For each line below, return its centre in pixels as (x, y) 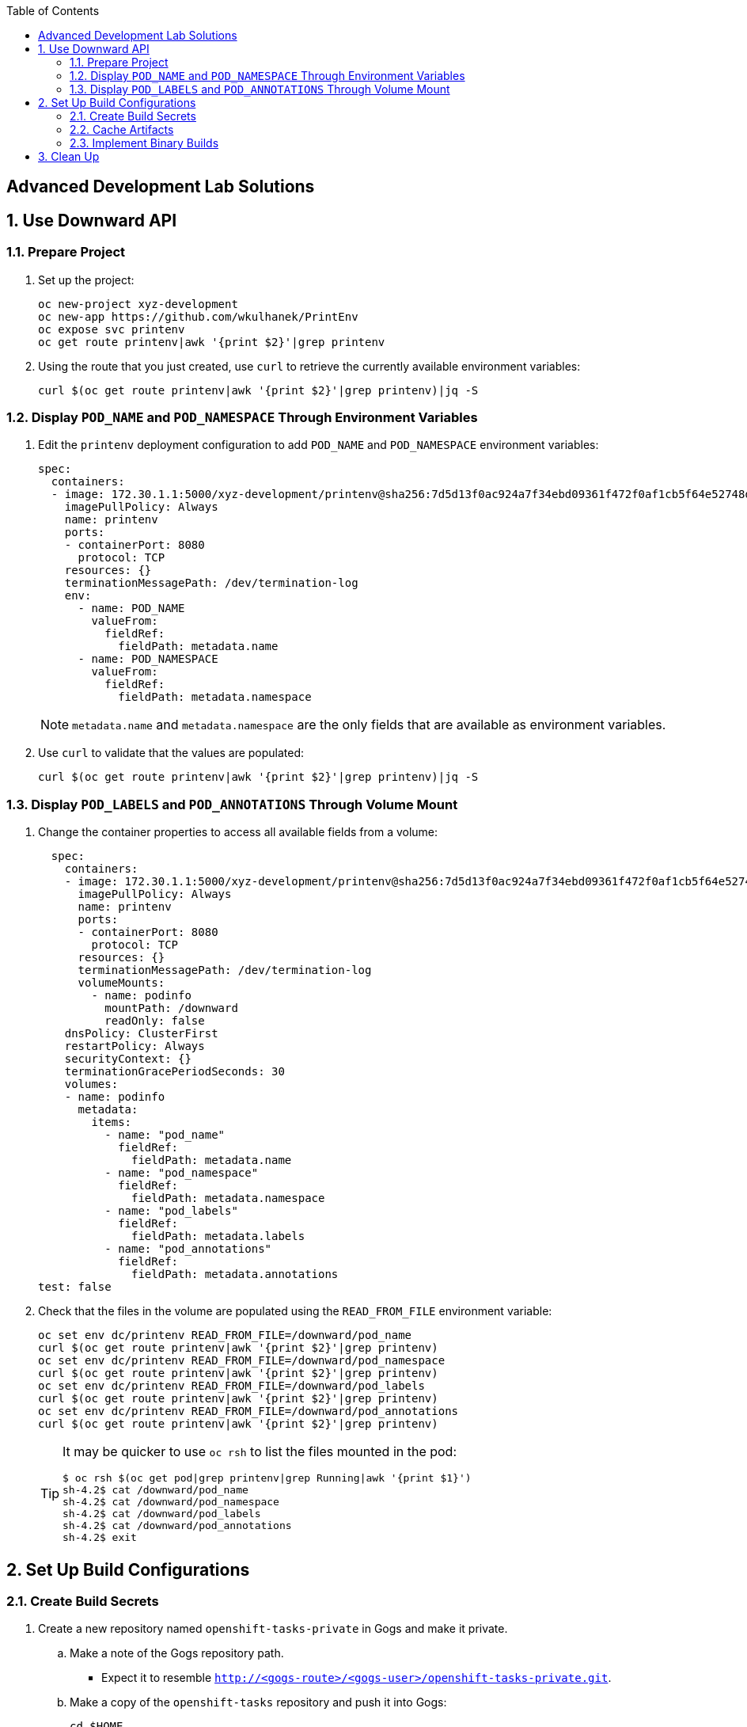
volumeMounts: (121, 983)
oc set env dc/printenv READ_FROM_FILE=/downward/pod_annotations (248, 1411)
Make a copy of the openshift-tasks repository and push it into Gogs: (258, 1702)
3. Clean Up (69, 156)
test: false (75, 1287)
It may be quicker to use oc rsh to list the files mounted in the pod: (260, 1452)
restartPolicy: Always (135, 1046)
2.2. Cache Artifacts (122, 129)
